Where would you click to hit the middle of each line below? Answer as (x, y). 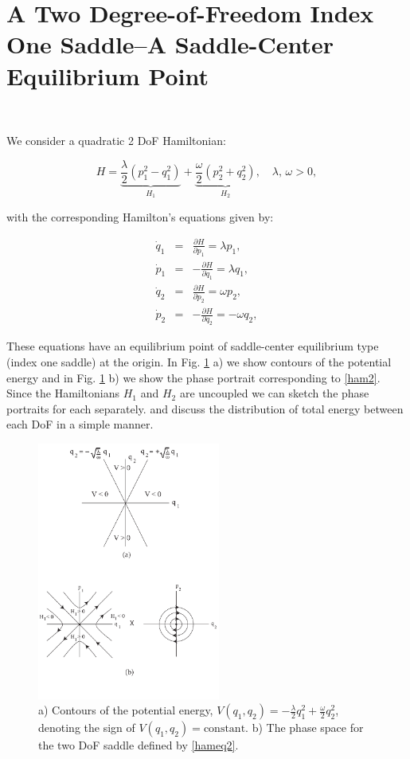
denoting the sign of (87, 728)
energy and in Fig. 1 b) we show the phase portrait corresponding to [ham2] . (193, 377)
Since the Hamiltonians (63, 393)
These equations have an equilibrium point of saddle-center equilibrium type (193, 346)
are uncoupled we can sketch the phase (274, 393)
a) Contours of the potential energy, (126, 710)
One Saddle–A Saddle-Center (170, 44)
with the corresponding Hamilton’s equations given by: (140, 216)
